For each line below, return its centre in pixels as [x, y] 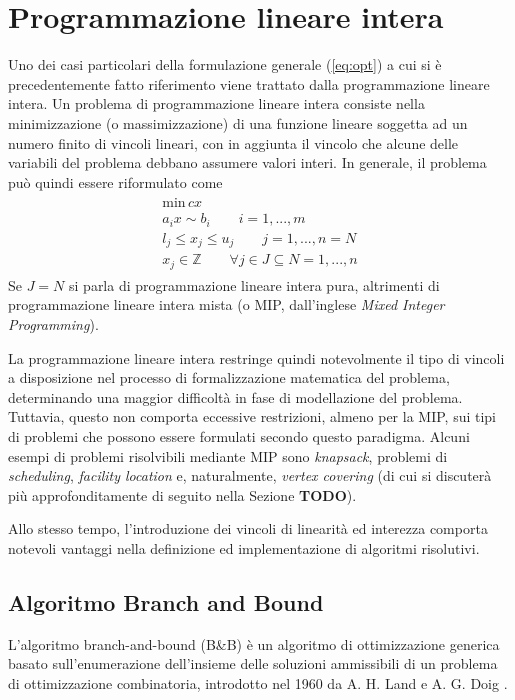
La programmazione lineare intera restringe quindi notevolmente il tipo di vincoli [256, 357]
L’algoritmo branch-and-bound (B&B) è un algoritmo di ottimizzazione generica [254, 643]
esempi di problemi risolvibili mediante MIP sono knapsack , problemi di [228, 455]
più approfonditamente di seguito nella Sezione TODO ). [182, 494]
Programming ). [53, 323]
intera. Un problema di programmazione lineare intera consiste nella [216, 103]
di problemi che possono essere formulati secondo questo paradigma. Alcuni [239, 435]
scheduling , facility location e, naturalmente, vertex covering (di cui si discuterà [250, 475]
